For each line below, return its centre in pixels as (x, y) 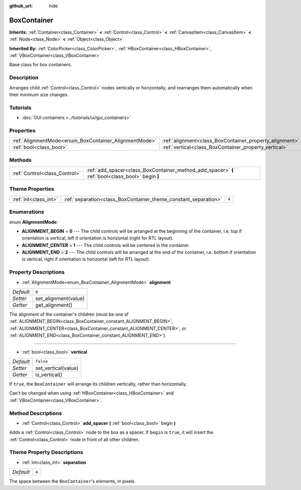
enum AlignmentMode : (34, 222)
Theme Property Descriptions (46, 452)
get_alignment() (54, 305)
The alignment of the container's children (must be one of (69, 314)
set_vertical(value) (57, 368)
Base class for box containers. (41, 65)
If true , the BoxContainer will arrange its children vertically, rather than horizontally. (98, 384)
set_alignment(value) (60, 299)
